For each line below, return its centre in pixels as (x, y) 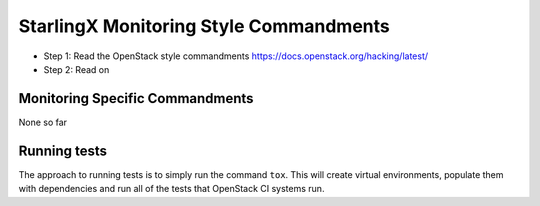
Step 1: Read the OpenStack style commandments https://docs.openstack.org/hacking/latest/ (236, 56)
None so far (43, 122)
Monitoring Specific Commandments (136, 98)
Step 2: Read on (76, 69)
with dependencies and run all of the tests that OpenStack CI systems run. (171, 189)
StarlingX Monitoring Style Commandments (204, 26)
